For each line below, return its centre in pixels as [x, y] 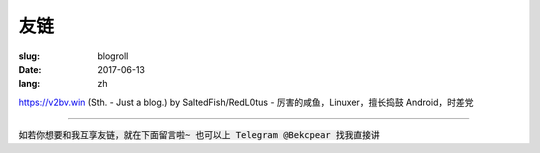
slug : [29, 56]
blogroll [113, 56]
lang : [29, 84]
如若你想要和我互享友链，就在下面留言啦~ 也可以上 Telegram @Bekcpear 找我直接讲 [199, 135]
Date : [30, 69]
